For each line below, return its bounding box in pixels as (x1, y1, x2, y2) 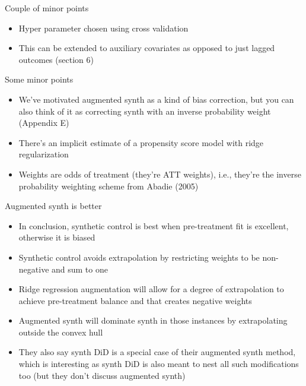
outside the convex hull (18, 325, 103, 338)
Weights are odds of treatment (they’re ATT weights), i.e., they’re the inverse (18, 167, 301, 180)
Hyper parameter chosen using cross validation (18, 21, 189, 34)
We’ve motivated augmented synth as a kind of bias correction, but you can (18, 93, 294, 105)
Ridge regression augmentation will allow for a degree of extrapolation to (18, 283, 284, 295)
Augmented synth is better (5, 200, 102, 212)
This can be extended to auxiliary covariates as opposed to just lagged (18, 42, 275, 54)
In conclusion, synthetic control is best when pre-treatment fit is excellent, (18, 219, 289, 232)
